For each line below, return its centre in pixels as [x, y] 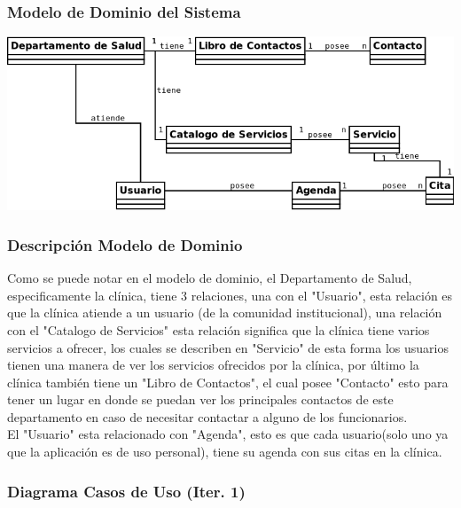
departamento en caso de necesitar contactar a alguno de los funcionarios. [207, 416]
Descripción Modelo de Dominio [125, 244]
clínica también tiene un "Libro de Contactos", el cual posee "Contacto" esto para [228, 382]
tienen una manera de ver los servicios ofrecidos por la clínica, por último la [213, 365]
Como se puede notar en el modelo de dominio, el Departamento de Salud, [210, 278]
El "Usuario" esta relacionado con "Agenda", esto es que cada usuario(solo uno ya [228, 434]
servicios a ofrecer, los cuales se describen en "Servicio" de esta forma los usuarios [228, 347]
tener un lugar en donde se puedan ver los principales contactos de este [200, 399]
